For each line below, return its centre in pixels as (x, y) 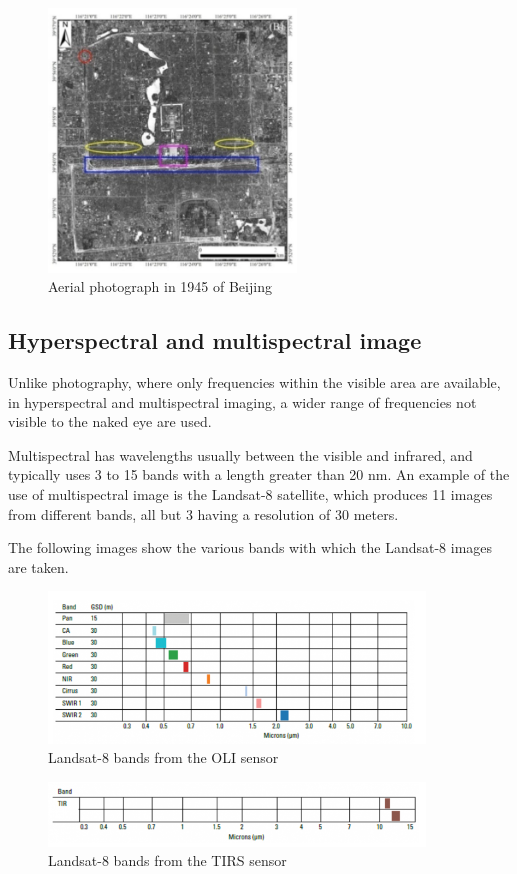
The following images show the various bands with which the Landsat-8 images (250, 547)
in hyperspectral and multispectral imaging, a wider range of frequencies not (242, 401)
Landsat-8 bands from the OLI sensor (163, 757)
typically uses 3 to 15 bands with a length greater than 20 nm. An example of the (259, 474)
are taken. (38, 566)
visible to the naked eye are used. (110, 421)
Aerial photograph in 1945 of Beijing (160, 286)
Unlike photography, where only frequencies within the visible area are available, (254, 381)
